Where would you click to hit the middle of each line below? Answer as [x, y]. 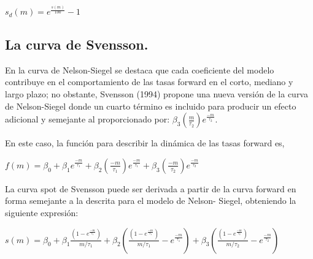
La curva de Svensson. [77, 44]
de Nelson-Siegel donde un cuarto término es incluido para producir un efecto [151, 106]
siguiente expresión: [42, 213]
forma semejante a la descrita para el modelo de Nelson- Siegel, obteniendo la [151, 201]
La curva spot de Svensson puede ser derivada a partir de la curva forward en [151, 188]
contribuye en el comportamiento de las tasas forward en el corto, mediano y [149, 82]
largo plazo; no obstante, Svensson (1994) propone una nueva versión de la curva [156, 94]
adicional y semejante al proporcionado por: [87, 119]
